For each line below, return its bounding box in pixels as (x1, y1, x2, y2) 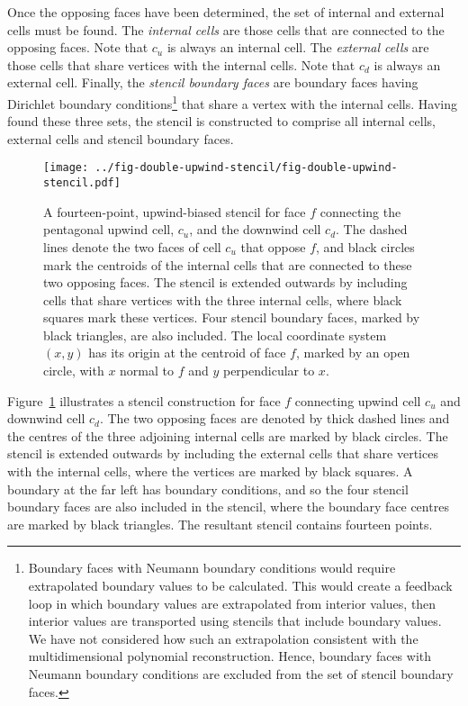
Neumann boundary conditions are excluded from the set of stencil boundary (28, 664, 454, 683)
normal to (120, 361, 174, 380)
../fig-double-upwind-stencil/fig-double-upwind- (94, 161, 398, 175)
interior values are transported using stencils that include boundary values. (28, 611, 442, 630)
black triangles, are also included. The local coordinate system (43, 325, 387, 344)
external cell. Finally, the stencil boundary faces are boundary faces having (7, 73, 418, 92)
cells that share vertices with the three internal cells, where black (43, 290, 402, 309)
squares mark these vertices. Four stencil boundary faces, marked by (43, 308, 420, 327)
